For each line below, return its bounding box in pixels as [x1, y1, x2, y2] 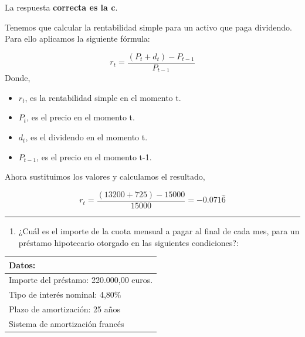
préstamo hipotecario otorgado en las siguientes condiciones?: [18, 236, 239, 248]
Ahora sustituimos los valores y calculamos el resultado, [5, 170, 205, 183]
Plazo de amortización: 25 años [9, 303, 121, 315]
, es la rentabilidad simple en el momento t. [25, 91, 181, 103]
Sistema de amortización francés [9, 317, 124, 329]
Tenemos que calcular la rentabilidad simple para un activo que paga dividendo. [5, 21, 292, 33]
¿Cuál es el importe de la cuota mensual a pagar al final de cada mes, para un [18, 224, 300, 237]
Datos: [9, 258, 36, 271]
